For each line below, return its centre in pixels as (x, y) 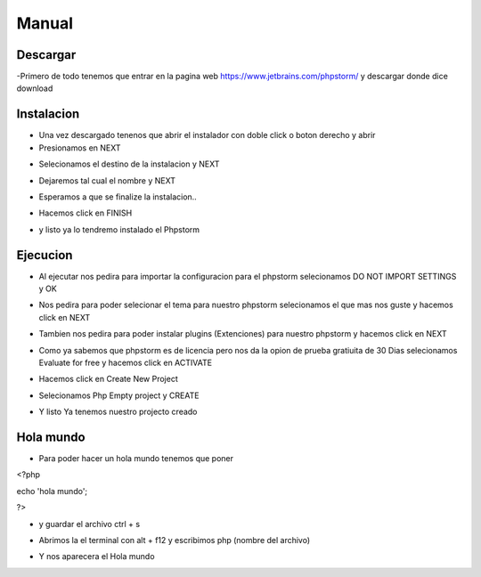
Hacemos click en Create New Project (108, 379)
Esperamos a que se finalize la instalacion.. (118, 197)
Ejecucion (45, 255)
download (35, 88)
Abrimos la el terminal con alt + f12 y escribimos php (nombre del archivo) (175, 540)
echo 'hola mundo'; (52, 491)
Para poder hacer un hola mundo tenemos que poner (136, 459)
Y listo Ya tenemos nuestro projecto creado (118, 412)
